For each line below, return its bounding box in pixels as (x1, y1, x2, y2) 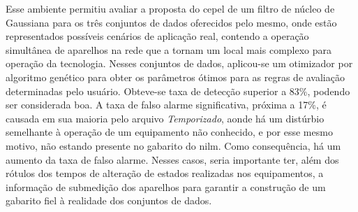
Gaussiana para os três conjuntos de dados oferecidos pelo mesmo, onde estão (6, 15, 337, 29)
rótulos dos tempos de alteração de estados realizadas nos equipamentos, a (6, 166, 324, 181)
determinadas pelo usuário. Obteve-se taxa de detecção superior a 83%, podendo (6, 83, 350, 98)
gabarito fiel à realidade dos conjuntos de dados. (6, 193, 212, 208)
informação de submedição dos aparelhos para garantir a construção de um (6, 179, 326, 194)
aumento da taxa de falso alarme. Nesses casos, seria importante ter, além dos (6, 152, 339, 167)
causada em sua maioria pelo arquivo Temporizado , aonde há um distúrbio (6, 111, 325, 125)
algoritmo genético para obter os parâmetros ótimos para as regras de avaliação (6, 69, 345, 84)
